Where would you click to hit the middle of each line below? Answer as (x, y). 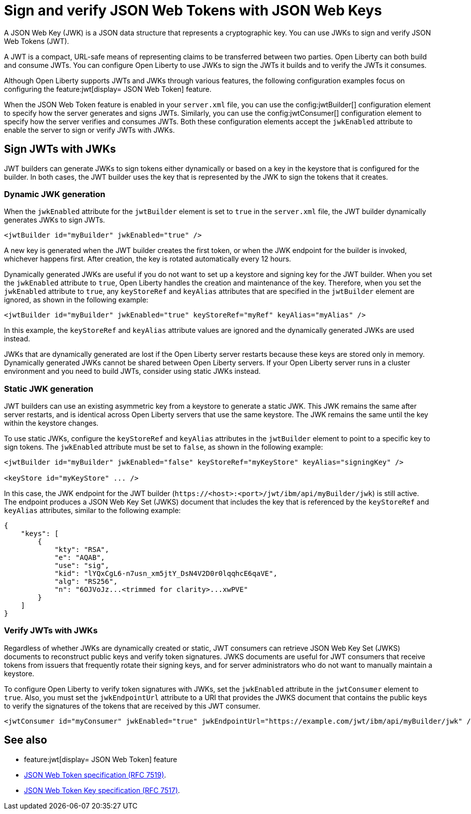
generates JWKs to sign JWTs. (55, 220)
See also (26, 740)
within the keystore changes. (51, 423)
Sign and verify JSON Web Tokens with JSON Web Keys (193, 10)
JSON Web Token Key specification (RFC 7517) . (102, 790)
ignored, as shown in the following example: (76, 300)
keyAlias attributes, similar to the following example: (93, 511)
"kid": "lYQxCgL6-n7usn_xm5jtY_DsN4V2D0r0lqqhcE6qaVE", (166, 574)
